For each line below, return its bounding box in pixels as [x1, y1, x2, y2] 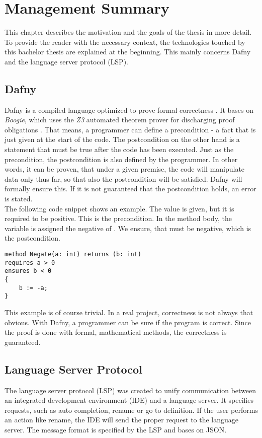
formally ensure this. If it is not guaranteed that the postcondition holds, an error [5, 183, 256, 194]
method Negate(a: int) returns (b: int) [5, 251, 142, 258]
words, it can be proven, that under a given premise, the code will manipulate [5, 164, 245, 174]
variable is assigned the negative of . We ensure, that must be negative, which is [5, 223, 251, 233]
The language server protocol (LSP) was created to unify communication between [5, 385, 256, 395]
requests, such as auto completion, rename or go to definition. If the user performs [5, 404, 258, 415]
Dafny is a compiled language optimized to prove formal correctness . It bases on [5, 104, 253, 115]
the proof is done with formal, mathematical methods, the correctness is [5, 327, 227, 337]
